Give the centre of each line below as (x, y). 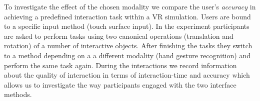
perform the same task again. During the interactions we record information (120, 65)
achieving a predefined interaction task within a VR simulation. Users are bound (127, 16)
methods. (18, 94)
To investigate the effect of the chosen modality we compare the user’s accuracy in (130, 6)
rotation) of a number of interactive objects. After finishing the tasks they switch (128, 46)
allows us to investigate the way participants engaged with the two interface (120, 84)
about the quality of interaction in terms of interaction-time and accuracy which (127, 75)
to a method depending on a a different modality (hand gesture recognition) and (127, 55)
